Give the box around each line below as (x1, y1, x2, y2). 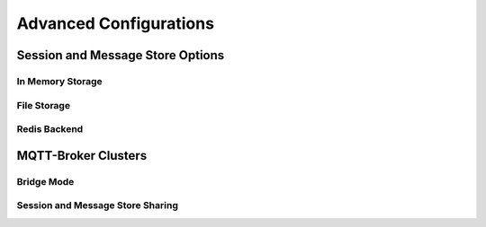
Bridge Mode (16, 175, 75, 188)
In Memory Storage (16, 74, 103, 87)
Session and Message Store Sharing (16, 199, 179, 212)
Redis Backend (16, 123, 84, 135)
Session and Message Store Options (16, 48, 225, 63)
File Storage (16, 99, 71, 111)
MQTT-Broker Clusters (16, 148, 148, 163)
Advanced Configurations (16, 13, 215, 33)
